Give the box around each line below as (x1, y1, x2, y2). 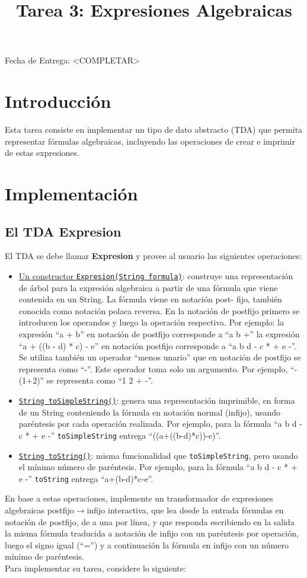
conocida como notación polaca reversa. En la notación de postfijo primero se (18, 304, 300, 317)
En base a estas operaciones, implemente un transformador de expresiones (5, 492, 273, 504)
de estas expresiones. (5, 146, 79, 159)
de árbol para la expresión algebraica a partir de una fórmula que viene (18, 281, 278, 293)
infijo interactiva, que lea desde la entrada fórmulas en (87, 504, 284, 516)
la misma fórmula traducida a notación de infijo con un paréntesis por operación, (5, 527, 299, 539)
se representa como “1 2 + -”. (46, 374, 153, 387)
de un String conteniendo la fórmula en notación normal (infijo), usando (18, 405, 281, 418)
